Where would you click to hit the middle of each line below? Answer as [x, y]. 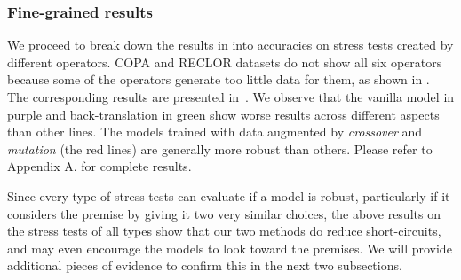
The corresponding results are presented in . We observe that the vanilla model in [231, 97]
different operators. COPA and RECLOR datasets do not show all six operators [225, 62]
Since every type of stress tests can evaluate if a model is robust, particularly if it [229, 195]
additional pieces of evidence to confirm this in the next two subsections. [205, 265]
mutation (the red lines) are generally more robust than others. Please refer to [220, 148]
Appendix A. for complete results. [99, 166]
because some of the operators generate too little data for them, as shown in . [219, 79]
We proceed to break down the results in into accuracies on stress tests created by [230, 45]
